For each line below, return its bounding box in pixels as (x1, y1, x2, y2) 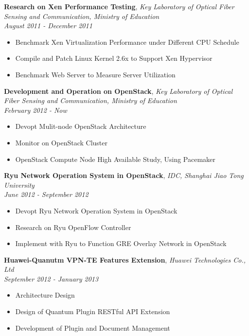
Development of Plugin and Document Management (15, 322, 170, 333)
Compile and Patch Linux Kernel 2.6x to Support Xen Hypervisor (15, 53, 213, 63)
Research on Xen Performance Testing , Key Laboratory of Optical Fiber (4, 1, 234, 11)
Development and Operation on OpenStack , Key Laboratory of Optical (4, 86, 233, 96)
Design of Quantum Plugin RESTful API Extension (15, 306, 170, 317)
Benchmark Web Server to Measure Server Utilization (15, 69, 176, 79)
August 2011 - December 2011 (4, 20, 92, 31)
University (4, 179, 35, 190)
